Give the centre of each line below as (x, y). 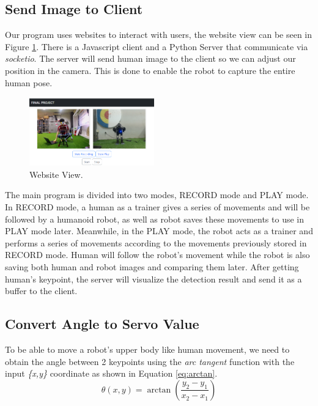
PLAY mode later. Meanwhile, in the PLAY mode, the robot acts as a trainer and (159, 231)
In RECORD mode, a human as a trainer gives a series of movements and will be (157, 206)
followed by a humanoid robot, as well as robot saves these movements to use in (154, 219)
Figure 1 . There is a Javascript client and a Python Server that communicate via (157, 46)
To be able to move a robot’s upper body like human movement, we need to (147, 349)
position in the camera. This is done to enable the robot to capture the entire (150, 70)
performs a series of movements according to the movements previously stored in (156, 242)
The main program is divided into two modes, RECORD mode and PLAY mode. (157, 195)
